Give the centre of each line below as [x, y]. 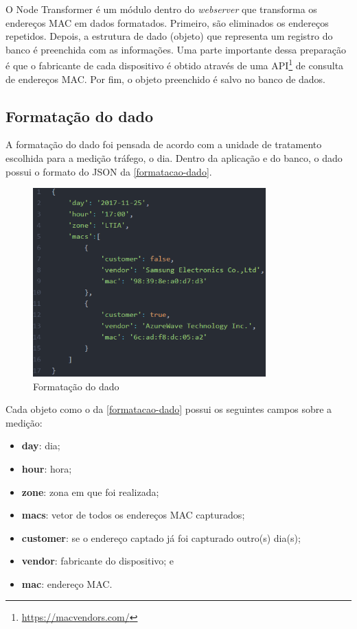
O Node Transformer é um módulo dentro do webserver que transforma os [161, 9]
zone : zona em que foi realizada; [90, 491]
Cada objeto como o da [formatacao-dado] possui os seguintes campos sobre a [169, 409]
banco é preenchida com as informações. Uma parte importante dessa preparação [176, 49]
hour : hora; [47, 468]
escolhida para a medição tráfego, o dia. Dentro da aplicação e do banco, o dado [174, 158]
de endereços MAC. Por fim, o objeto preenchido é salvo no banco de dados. [166, 79]
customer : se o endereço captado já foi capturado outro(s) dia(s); [161, 537]
